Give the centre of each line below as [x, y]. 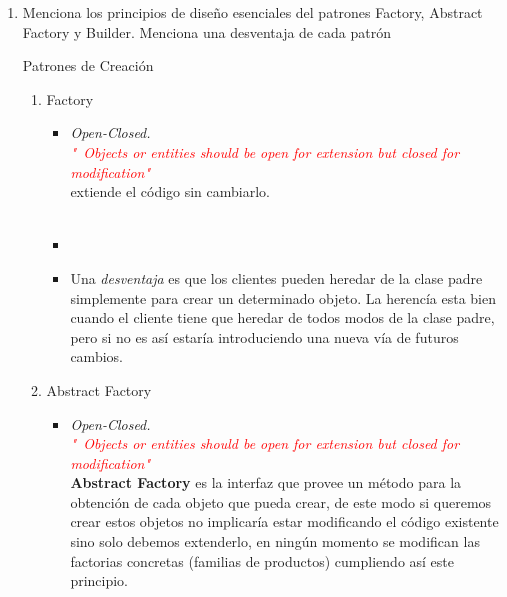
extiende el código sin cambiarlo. [170, 191]
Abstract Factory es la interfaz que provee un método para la [266, 482]
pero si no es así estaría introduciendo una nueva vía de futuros [264, 336]
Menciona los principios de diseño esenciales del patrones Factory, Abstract [252, 12]
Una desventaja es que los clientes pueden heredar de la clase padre [276, 277]
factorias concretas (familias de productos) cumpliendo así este [262, 560]
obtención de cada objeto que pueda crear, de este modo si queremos [281, 501]
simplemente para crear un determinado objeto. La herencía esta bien [283, 297]
